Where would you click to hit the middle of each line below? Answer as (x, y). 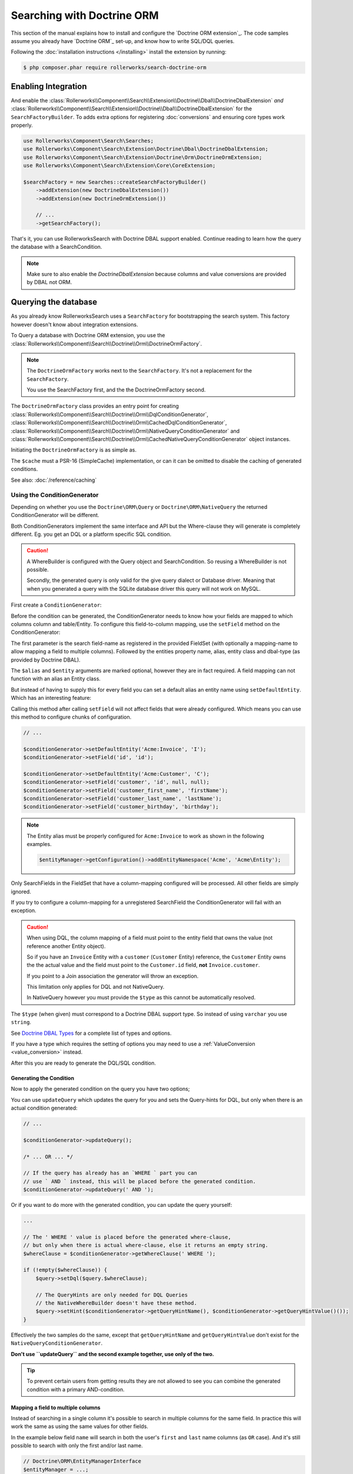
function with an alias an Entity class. (56, 679)
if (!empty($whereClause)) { (65, 1270)
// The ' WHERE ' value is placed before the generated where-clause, (127, 1237)
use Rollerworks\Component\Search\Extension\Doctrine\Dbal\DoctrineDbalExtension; (146, 149)
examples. (39, 844)
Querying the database (54, 302)
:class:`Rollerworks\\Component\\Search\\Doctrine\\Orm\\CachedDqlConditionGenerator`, (119, 423)
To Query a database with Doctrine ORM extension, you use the (88, 335)
